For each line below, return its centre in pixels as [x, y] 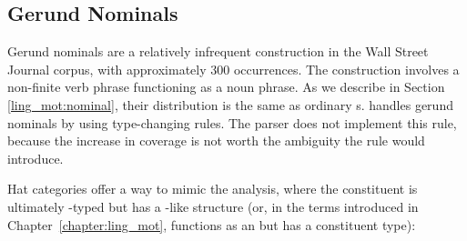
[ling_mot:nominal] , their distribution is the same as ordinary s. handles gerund [230, 104]
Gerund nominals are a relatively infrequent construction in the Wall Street [218, 51]
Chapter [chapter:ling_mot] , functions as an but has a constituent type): [212, 224]
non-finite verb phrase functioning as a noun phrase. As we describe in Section [226, 87]
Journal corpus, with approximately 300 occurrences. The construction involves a [233, 69]
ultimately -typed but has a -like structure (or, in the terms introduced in [213, 206]
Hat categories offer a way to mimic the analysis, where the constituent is [213, 189]
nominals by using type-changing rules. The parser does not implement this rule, [232, 122]
